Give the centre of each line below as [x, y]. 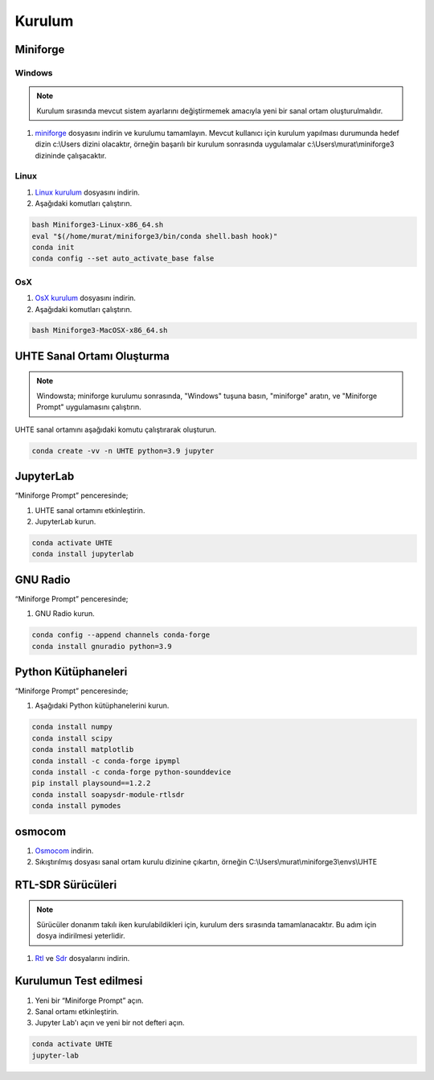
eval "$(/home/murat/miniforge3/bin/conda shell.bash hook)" [155, 236]
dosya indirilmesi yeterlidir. [81, 936]
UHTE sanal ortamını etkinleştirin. [90, 510]
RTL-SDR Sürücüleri [66, 885]
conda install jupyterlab [83, 554]
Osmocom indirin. [64, 850]
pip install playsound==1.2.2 [91, 783]
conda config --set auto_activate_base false [123, 259]
